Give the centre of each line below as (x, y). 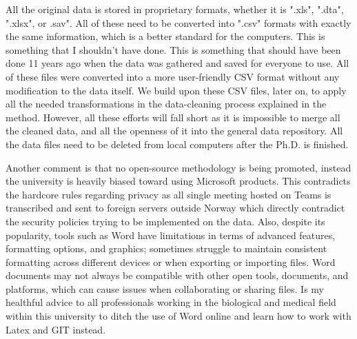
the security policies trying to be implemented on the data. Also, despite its (165, 221)
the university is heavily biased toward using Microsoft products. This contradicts (178, 181)
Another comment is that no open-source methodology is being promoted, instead (178, 167)
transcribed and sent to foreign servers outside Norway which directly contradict (175, 208)
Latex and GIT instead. (56, 329)
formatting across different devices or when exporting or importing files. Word (171, 261)
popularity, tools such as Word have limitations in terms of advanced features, (171, 235)
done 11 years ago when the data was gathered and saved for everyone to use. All (177, 63)
